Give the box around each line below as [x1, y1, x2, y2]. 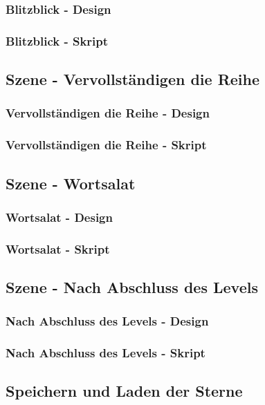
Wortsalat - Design [6, 208, 113, 225]
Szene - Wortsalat [6, 172, 136, 194]
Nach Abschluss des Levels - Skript [6, 344, 205, 361]
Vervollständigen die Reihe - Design [6, 104, 210, 122]
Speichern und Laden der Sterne [6, 380, 243, 402]
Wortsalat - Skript [6, 240, 110, 257]
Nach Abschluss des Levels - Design [6, 312, 209, 330]
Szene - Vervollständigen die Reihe [6, 68, 260, 90]
